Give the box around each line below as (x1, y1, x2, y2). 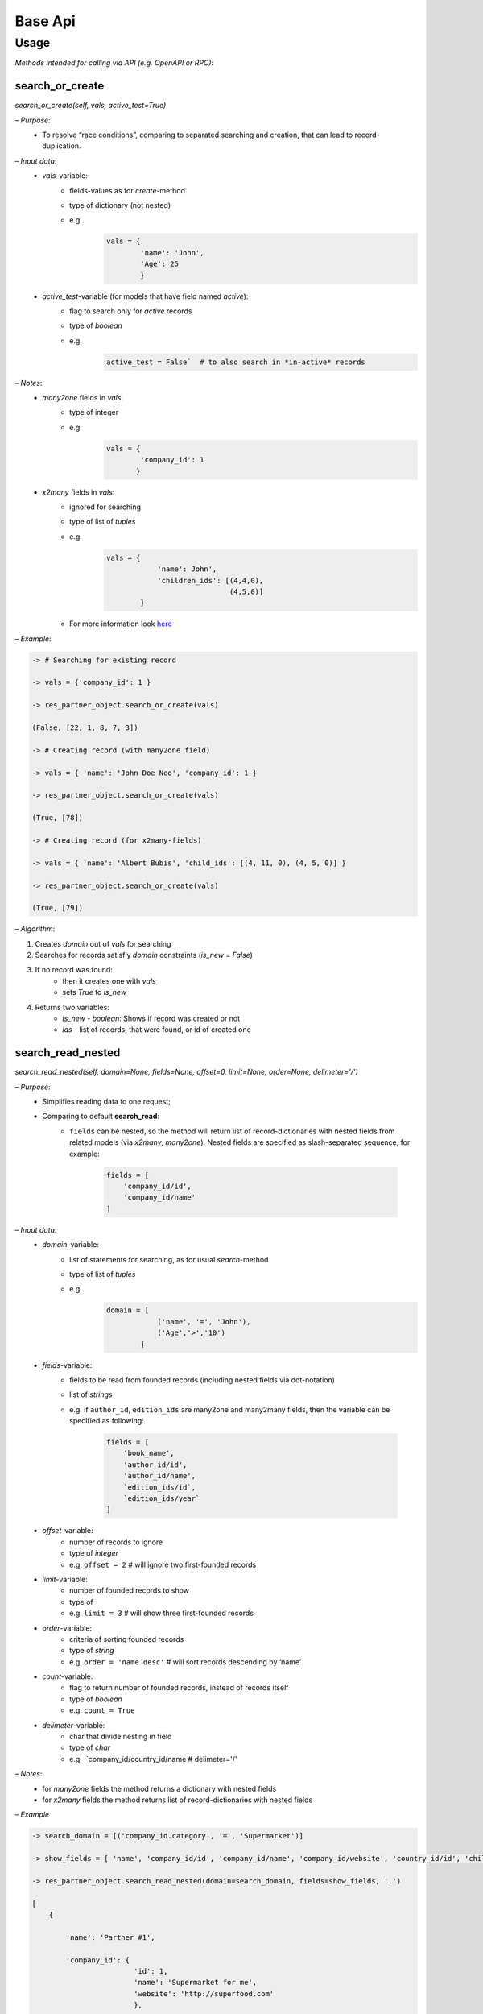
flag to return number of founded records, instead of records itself (69, 1683, 289, 1693)
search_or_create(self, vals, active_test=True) (14, 101, 167, 110)
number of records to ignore (69, 1537, 163, 1547)
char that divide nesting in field (69, 1732, 172, 1742)
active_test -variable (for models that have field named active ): (42, 291, 249, 301)
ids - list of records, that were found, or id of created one (62, 1025, 251, 1034)
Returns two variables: (35, 1002, 110, 1012)
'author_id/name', (123, 1471, 196, 1481)
